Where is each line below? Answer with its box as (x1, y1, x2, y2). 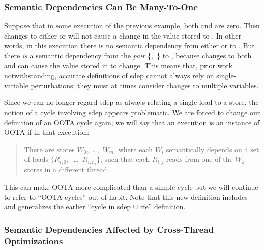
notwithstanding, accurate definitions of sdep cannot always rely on (4, 70, 214, 81)
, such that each (100, 154, 150, 164)
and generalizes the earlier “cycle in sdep (4, 201, 131, 212)
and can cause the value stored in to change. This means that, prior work (4, 60, 233, 70)
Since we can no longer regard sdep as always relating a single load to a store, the (4, 97, 259, 108)
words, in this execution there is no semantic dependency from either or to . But (4, 40, 255, 51)
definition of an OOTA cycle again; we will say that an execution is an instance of (4, 117, 260, 127)
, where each (114, 144, 153, 154)
